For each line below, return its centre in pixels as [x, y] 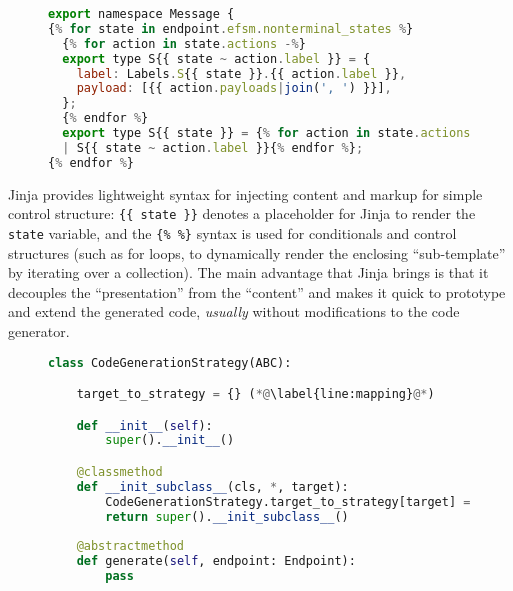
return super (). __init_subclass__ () [227, 516]
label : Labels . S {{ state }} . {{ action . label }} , [241, 73]
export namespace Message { [141, 14]
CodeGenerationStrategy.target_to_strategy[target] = [288, 501]
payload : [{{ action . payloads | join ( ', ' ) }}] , [234, 88]
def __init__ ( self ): [144, 425]
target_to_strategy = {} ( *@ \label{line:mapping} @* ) [255, 394]
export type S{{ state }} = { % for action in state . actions [266, 133]
